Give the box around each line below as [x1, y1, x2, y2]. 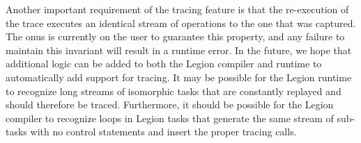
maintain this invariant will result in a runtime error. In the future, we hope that [6, 42, 352, 57]
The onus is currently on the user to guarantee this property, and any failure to [6, 29, 345, 44]
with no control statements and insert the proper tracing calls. [30, 124, 297, 139]
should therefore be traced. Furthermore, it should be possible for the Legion [6, 97, 334, 112]
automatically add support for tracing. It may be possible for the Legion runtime [6, 69, 352, 84]
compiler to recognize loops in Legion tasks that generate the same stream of [6, 110, 334, 125]
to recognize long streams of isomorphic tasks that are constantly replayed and [6, 83, 341, 98]
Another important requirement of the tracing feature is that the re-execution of [6, 2, 349, 16]
